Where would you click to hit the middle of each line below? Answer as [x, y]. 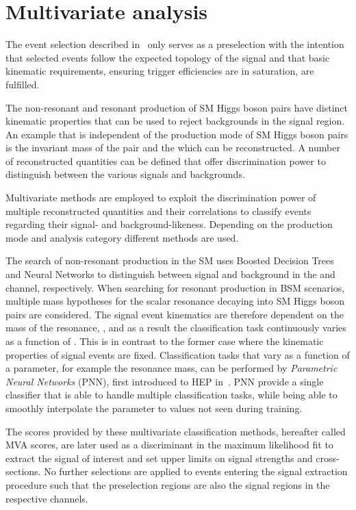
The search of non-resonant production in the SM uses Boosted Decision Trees [170, 260]
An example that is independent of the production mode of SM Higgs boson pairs [177, 134]
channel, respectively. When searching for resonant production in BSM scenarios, [175, 287]
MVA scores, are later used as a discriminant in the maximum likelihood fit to [169, 445]
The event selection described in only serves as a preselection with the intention [175, 44]
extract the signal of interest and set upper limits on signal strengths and [159, 458]
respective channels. [47, 498]
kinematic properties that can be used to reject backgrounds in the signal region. [175, 121]
